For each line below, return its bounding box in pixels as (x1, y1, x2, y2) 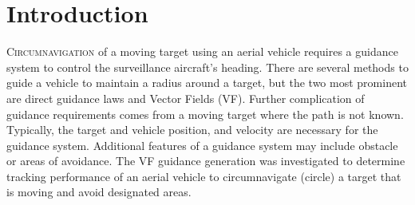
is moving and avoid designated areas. (6, 183, 192, 200)
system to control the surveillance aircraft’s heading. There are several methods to (6, 58, 409, 75)
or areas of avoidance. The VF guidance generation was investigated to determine (6, 152, 405, 169)
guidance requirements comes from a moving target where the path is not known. (6, 105, 404, 122)
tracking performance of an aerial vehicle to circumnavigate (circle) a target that (6, 168, 401, 184)
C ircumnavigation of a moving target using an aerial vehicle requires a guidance (6, 43, 398, 60)
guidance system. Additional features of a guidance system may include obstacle (6, 136, 398, 153)
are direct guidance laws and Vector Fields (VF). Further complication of (6, 89, 365, 106)
